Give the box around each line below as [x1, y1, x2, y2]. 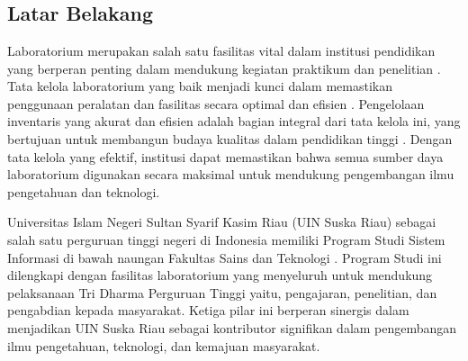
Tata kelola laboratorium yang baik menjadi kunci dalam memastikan [7, 77, 392, 95]
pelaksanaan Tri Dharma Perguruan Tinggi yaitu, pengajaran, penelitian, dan [7, 283, 437, 302]
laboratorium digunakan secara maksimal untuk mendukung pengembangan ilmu [7, 165, 454, 184]
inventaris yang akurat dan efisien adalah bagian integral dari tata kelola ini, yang [7, 112, 461, 131]
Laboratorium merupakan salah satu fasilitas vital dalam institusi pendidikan [7, 41, 436, 59]
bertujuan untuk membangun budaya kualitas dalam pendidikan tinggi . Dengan [7, 129, 453, 148]
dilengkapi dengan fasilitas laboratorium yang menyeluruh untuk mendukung [7, 266, 433, 284]
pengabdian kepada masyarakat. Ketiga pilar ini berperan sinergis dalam [7, 301, 409, 320]
